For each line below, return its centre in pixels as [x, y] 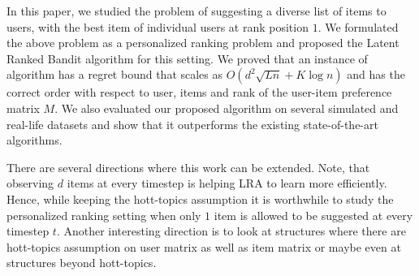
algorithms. [35, 140]
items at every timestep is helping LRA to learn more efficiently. [227, 183]
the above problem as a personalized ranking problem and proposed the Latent [203, 43]
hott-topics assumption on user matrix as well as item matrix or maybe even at [204, 246]
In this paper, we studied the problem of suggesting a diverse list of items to [197, 11]
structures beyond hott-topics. [82, 263]
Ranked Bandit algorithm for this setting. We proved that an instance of [187, 58]
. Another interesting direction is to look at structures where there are [231, 231]
